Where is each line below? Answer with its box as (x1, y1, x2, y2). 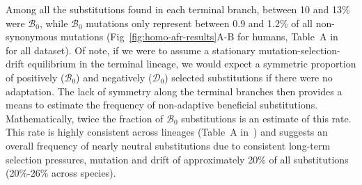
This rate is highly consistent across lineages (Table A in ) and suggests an (6, 124, 328, 139)
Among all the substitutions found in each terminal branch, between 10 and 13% (6, 2, 350, 16)
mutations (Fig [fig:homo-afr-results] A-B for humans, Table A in (61, 29, 338, 44)
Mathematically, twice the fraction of (6, 111, 164, 125)
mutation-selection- (258, 42, 340, 57)
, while (39, 15, 68, 30)
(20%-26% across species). (6, 166, 116, 180)
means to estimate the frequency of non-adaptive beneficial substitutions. (6, 97, 318, 112)
